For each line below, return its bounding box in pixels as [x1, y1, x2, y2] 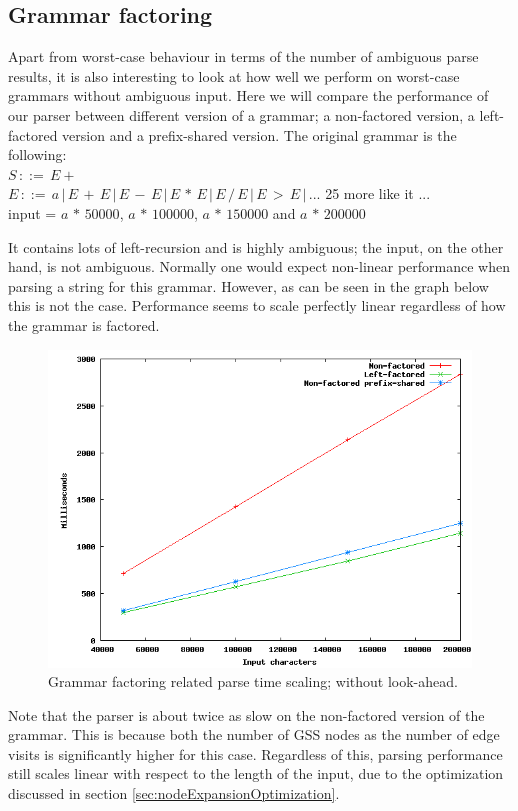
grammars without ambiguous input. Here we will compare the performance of [8, 85, 489, 106]
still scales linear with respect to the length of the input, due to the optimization [8, 763, 504, 784]
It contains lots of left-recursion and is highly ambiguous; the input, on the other [8, 236, 504, 257]
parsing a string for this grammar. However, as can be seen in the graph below [8, 275, 489, 296]
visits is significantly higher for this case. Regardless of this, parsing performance [8, 743, 503, 764]
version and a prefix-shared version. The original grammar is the [62, 124, 457, 145]
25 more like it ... [325, 183, 431, 204]
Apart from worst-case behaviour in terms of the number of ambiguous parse [8, 46, 479, 67]
